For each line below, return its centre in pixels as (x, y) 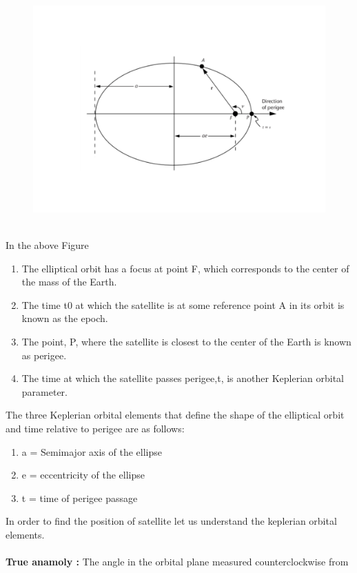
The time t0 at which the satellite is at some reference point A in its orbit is (183, 304)
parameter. (44, 391)
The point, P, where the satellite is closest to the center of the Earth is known (186, 341)
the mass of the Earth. (69, 282)
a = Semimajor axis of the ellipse (92, 451)
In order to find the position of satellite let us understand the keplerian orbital (171, 521)
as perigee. (44, 355)
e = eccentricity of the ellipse (83, 475)
